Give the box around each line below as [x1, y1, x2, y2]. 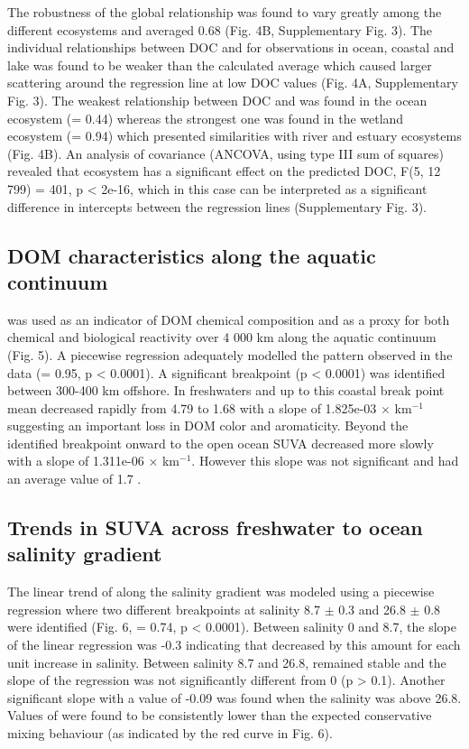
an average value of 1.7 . [7, 469, 142, 488]
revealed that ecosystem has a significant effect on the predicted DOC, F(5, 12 [7, 162, 441, 180]
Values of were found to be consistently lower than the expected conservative [7, 706, 432, 725]
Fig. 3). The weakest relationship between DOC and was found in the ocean [7, 90, 428, 109]
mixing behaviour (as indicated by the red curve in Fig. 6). [7, 724, 333, 742]
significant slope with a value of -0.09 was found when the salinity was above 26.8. [7, 688, 462, 707]
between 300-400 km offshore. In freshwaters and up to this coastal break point [7, 381, 445, 400]
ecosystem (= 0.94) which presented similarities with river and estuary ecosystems [7, 126, 462, 145]
